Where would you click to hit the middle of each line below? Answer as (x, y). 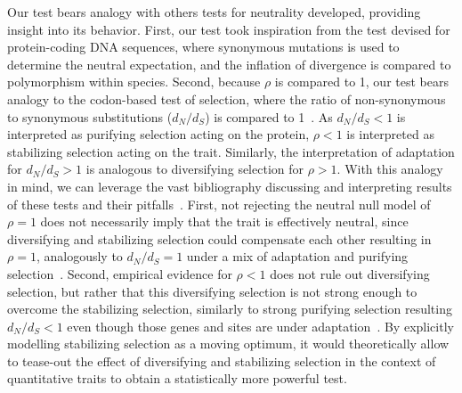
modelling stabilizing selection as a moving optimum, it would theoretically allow (228, 344)
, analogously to (79, 256)
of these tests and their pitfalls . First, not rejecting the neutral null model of (219, 204)
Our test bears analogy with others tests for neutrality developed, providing (214, 12)
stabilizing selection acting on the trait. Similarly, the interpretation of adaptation (231, 151)
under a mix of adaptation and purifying (297, 256)
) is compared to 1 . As (269, 116)
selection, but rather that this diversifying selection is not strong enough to (212, 291)
